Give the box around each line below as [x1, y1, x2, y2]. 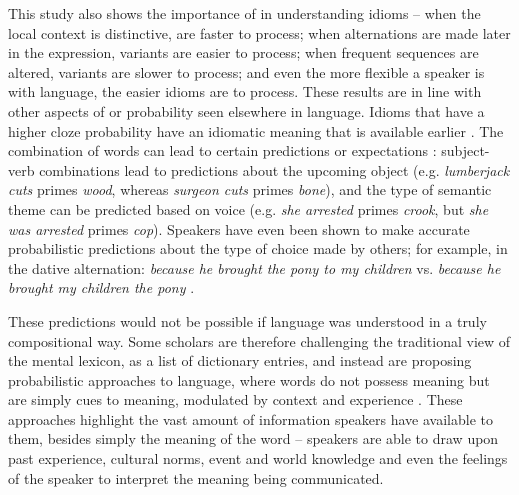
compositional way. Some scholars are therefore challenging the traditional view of [8, 330, 511, 351]
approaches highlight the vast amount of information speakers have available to [8, 408, 493, 429]
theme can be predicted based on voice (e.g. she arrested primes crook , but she [8, 198, 489, 219]
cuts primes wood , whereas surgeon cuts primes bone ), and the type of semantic [8, 179, 492, 200]
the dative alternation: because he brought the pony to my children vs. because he [8, 257, 501, 278]
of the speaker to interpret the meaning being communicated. [8, 467, 384, 488]
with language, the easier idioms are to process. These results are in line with [8, 81, 482, 102]
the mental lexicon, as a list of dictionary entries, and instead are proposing [8, 350, 472, 371]
